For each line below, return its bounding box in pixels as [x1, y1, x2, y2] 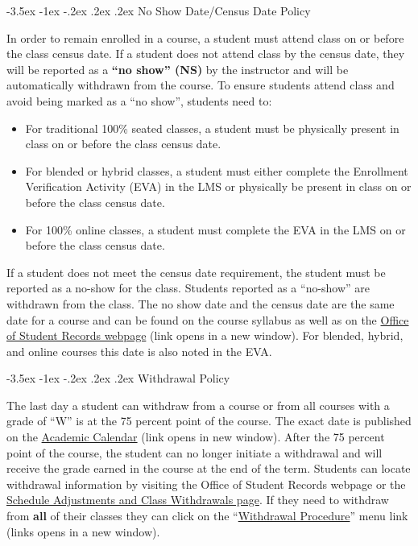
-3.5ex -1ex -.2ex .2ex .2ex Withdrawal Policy [6, 370, 230, 387]
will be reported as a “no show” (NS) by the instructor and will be [6, 60, 349, 77]
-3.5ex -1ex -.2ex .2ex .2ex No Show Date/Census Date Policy [6, 2, 311, 19]
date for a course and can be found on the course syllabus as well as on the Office [6, 311, 409, 328]
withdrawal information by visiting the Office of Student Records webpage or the [6, 475, 406, 492]
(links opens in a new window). [6, 523, 160, 540]
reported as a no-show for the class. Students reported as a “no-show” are [6, 279, 370, 296]
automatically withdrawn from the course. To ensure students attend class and [6, 77, 395, 93]
